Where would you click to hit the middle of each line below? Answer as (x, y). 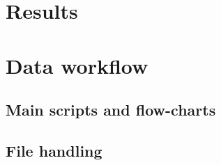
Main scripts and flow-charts (111, 110)
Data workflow (77, 65)
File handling (54, 150)
